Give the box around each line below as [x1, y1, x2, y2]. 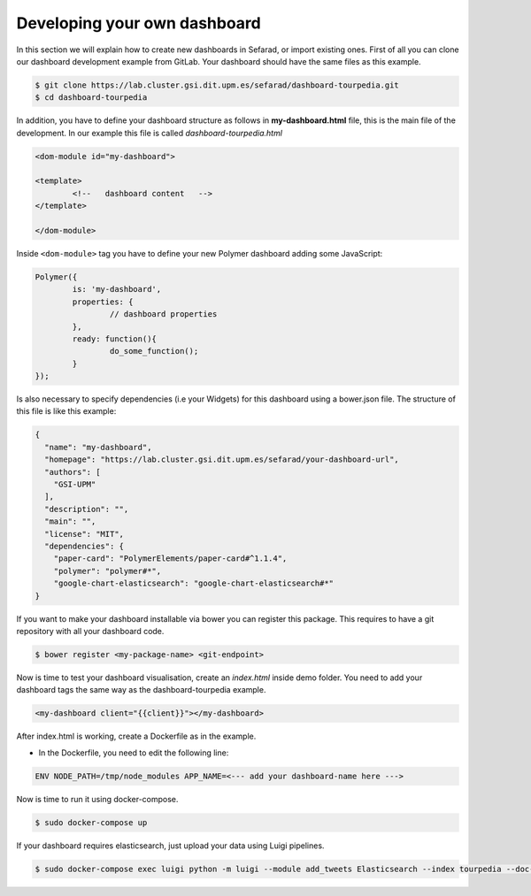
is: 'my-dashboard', [72, 284, 162, 295]
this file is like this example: [16, 406, 117, 417]
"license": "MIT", [44, 529, 124, 539]
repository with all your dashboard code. [16, 625, 165, 636]
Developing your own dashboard [16, 13, 261, 33]
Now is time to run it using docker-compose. [16, 793, 179, 804]
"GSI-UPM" [53, 479, 96, 490]
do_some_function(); [109, 346, 199, 356]
